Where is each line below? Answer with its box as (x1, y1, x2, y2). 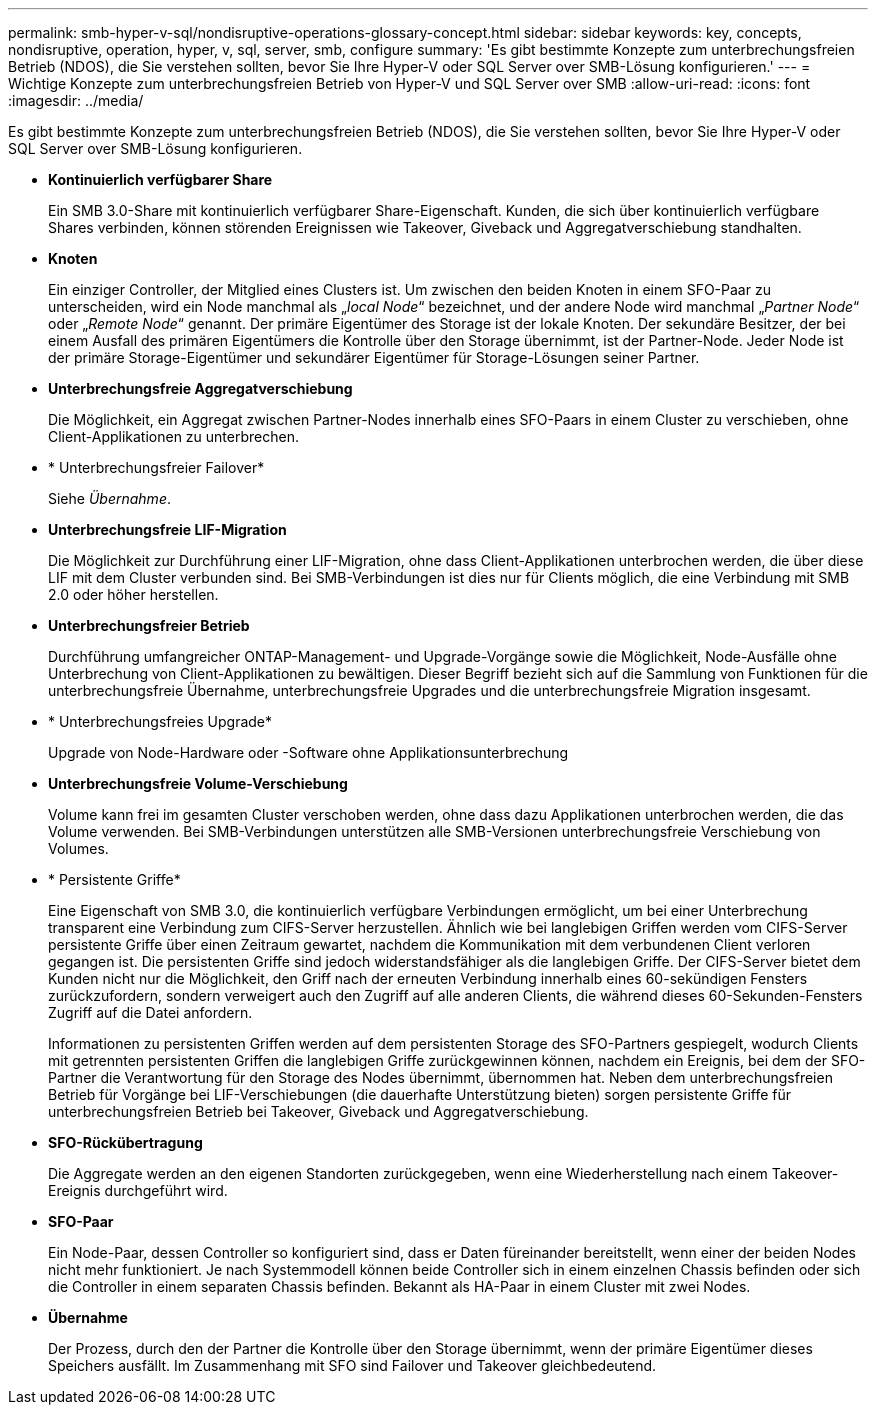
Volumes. (48, 840, 109, 857)
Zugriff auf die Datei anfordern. (48, 1004, 253, 1021)
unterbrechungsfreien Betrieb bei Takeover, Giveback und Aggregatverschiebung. (48, 1103, 589, 1120)
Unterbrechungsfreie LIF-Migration (48, 521, 287, 538)
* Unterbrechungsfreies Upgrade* (48, 713, 273, 730)
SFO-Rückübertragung (48, 1134, 203, 1151)
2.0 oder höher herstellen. (48, 586, 219, 603)
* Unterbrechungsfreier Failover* (48, 459, 265, 476)
